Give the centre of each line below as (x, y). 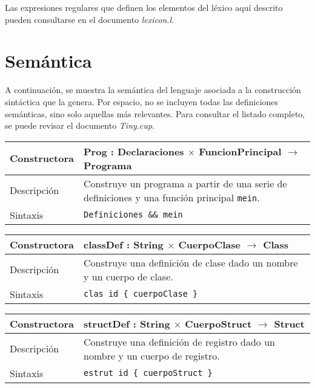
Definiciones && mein (133, 215)
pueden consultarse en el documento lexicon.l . (90, 19)
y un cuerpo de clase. (128, 276)
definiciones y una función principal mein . (172, 197)
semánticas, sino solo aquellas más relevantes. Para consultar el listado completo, (155, 113)
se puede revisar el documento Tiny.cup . (80, 125)
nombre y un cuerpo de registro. (152, 355)
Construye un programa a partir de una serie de (185, 183)
